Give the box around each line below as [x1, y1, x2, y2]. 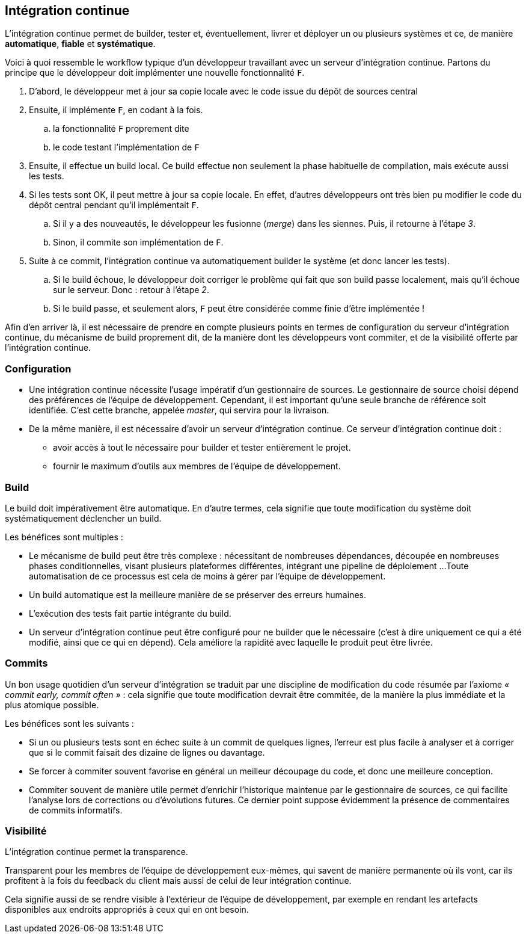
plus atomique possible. [5, 699, 99, 710]
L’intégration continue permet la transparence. [5, 847, 188, 857]
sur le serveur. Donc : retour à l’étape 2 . [53, 285, 209, 295]
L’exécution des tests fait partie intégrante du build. [29, 608, 231, 619]
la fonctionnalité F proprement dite [53, 123, 189, 134]
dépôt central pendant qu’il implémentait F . [29, 200, 199, 211]
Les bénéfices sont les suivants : [5, 718, 134, 729]
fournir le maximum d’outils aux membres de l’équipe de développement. [53, 461, 341, 472]
